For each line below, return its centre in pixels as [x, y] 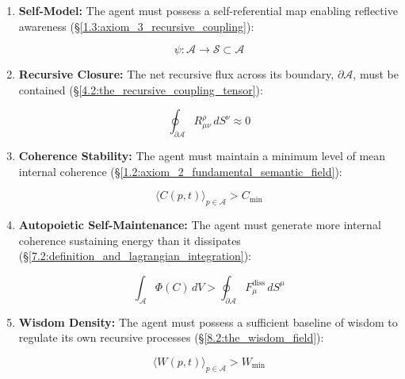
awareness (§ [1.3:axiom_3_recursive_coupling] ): [136, 26]
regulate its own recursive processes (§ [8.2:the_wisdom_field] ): [171, 337]
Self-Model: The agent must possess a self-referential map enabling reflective [208, 10]
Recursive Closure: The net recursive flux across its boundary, [176, 74]
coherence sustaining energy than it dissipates [130, 240]
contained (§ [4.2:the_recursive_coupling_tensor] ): [141, 89]
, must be [376, 74]
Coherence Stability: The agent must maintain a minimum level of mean [202, 156]
